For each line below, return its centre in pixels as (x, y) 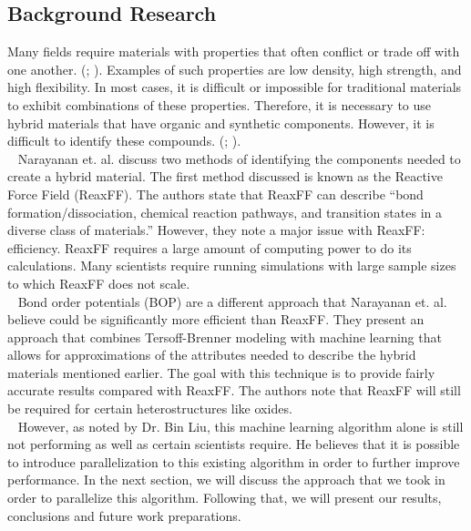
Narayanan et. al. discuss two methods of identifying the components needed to (239, 158)
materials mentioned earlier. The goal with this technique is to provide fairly (221, 372)
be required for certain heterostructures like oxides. (150, 408)
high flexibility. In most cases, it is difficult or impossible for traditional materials (235, 87)
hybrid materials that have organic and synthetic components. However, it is (221, 123)
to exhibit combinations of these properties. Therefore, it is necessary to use (220, 104)
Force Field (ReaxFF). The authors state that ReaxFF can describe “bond (215, 194)
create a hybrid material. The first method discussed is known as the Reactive (225, 176)
